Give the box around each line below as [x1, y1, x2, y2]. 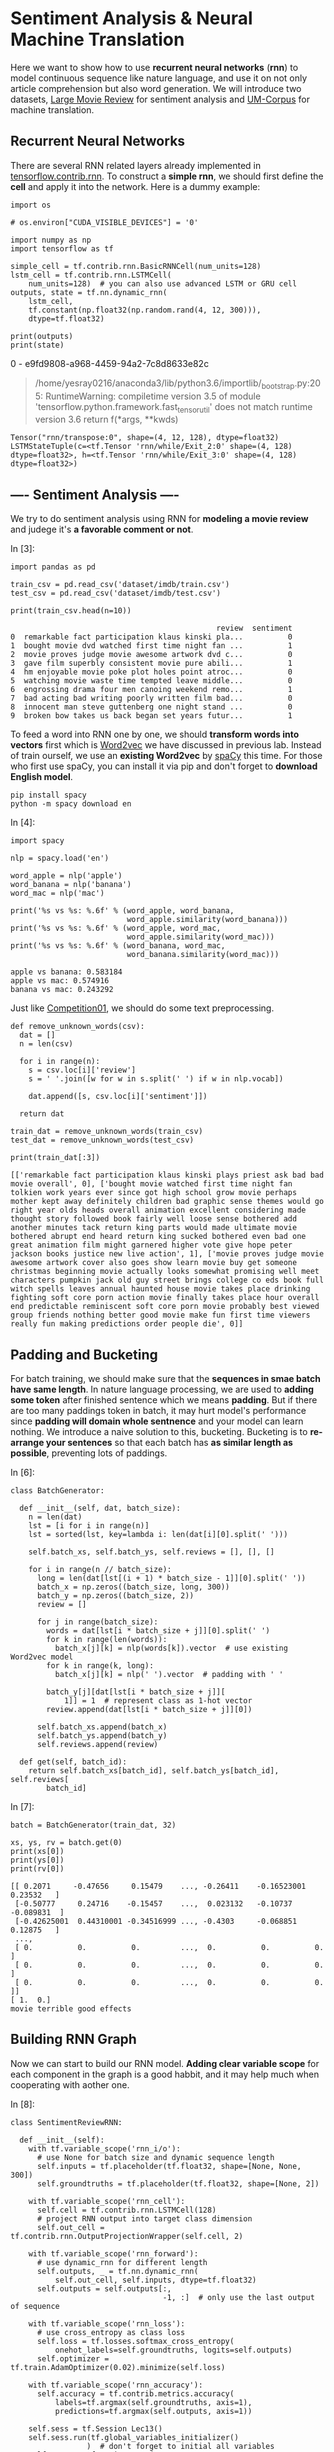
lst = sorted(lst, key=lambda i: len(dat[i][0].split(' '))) [28, 1529, 288, 1539]
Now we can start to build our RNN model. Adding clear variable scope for [10, 2057, 320, 2069]
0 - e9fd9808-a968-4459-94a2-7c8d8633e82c [10, 357, 210, 369]
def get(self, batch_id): [19, 1757, 128, 1767]
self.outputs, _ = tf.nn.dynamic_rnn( [36, 2266, 199, 2276]
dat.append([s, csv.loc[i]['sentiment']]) [28, 1092, 208, 1102]
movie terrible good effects [10, 2003, 132, 2014]
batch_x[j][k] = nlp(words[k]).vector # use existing [54, 1643, 288, 1653]
